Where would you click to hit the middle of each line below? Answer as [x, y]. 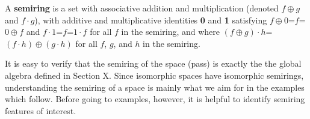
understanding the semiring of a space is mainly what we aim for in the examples [155, 87]
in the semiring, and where [171, 32]
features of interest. [41, 110]
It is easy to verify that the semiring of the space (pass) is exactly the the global [153, 63]
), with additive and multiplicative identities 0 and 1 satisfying [151, 20]
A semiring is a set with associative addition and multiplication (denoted [142, 8]
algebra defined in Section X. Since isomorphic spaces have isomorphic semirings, [154, 75]
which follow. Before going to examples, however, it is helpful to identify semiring [155, 99]
